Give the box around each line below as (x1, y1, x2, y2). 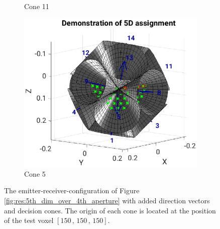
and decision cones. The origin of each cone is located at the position (4, 205, 216, 215)
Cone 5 (24, 168, 46, 179)
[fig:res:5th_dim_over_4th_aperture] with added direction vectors (4, 195, 210, 205)
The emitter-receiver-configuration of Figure (4, 185, 140, 196)
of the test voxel (4, 215, 54, 225)
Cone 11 (24, 1, 49, 11)
